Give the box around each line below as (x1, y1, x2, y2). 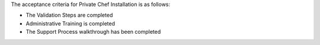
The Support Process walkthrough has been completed (25, 28, 161, 36)
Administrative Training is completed (25, 20, 116, 27)
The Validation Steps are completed (25, 12, 113, 19)
